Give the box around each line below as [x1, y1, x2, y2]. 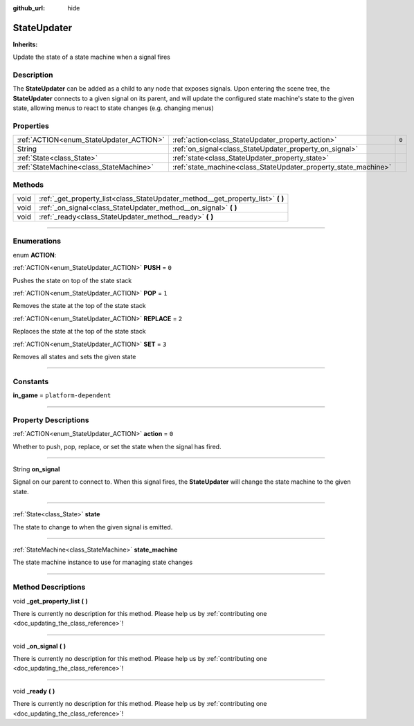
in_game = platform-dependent [12, 391, 111, 399]
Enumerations [12, 236, 62, 246]
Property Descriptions [12, 415, 89, 425]
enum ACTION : [12, 251, 57, 259]
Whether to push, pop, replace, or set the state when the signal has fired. [12, 442, 222, 451]
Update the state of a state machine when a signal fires [12, 53, 171, 62]
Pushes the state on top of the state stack [12, 276, 132, 284]
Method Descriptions [12, 582, 86, 592]
